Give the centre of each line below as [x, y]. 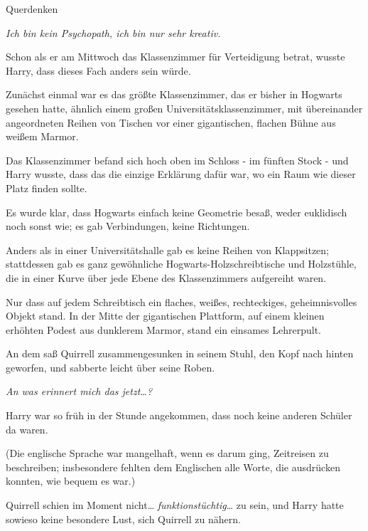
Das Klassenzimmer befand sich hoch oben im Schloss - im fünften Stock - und [177, 160]
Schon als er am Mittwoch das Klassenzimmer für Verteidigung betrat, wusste [175, 57]
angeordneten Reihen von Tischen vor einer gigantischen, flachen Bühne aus [171, 122]
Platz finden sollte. [47, 188]
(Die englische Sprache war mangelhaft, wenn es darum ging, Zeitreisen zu [167, 453]
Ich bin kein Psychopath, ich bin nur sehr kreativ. [113, 32]
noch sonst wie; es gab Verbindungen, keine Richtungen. [128, 226]
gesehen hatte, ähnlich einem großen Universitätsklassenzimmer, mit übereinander [184, 108]
